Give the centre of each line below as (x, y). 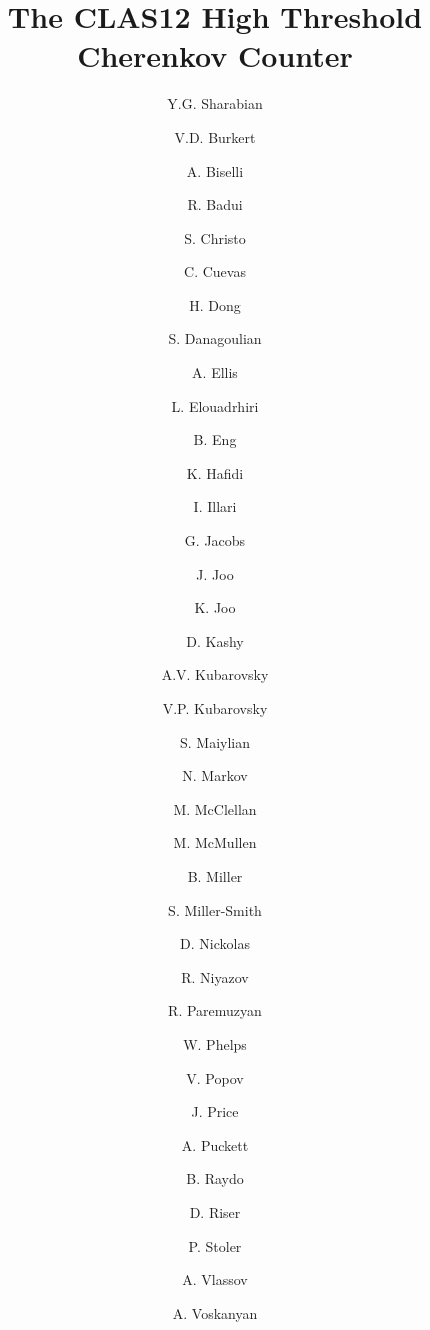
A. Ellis (215, 372)
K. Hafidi (215, 472)
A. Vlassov (215, 1279)
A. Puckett (215, 1144)
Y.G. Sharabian (215, 103)
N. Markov (215, 775)
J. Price (215, 1111)
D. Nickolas (215, 943)
